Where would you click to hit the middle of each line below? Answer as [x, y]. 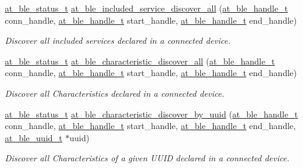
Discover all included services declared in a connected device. [118, 40]
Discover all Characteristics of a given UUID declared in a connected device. [147, 158]
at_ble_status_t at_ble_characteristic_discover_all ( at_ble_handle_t [140, 61]
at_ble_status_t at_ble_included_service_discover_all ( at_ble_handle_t [147, 8]
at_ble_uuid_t [34, 137]
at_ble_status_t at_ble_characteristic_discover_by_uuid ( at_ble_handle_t [151, 114]
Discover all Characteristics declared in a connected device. [115, 93]
